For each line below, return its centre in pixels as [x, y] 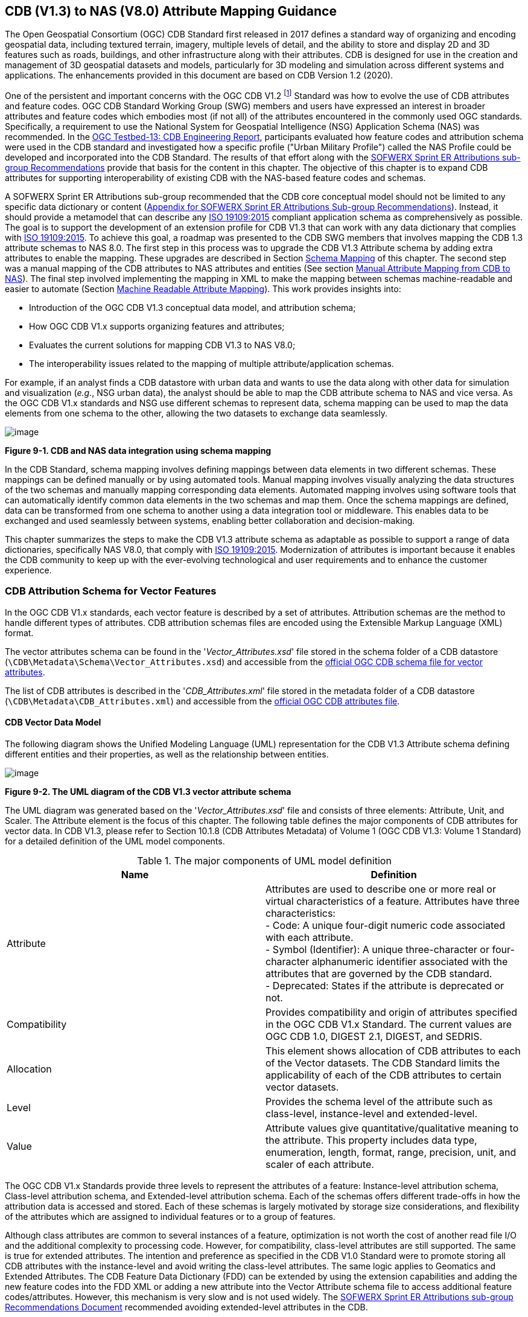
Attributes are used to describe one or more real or [381, 889]
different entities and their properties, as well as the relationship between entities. [167, 754]
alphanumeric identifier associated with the [410, 962]
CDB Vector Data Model [53, 722]
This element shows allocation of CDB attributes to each [393, 1051]
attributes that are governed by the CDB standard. [379, 974]
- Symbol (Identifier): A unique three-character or [377, 950]
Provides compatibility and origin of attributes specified [392, 1012]
